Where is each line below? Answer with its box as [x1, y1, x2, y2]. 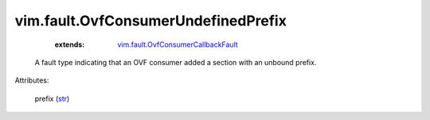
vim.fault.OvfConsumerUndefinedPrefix [14, 12, 287, 29]
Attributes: [14, 75, 49, 85]
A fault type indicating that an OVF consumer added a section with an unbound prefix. [34, 57, 317, 67]
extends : [54, 40, 85, 49]
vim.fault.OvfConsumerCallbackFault [117, 40, 238, 49]
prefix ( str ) [34, 94, 70, 103]
